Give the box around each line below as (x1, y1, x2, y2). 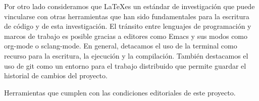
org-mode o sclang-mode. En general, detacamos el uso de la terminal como (4, 40, 237, 51)
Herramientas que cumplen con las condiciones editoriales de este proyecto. (4, 87, 236, 97)
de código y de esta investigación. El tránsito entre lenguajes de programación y (4, 21, 251, 31)
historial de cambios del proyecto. (4, 70, 108, 81)
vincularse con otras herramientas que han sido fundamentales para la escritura (4, 11, 249, 21)
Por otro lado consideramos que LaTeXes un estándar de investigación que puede (4, 1, 255, 11)
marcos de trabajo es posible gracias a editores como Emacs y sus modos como (4, 30, 248, 41)
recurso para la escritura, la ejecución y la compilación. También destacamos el (4, 50, 248, 61)
